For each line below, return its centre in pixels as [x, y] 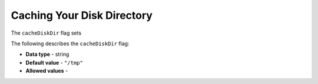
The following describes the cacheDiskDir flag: [70, 43]
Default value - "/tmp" [54, 62]
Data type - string [47, 54]
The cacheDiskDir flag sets [46, 33]
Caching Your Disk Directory [82, 15]
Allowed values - [47, 71]
